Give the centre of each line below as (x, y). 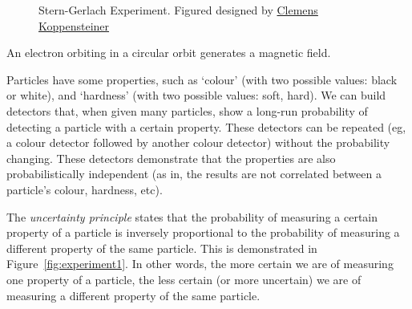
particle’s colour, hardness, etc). (85, 189)
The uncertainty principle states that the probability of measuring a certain (192, 216)
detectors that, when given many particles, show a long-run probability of (187, 110)
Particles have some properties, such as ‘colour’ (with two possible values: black (202, 79)
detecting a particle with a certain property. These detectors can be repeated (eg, (206, 126)
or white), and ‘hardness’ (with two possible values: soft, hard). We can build (196, 95)
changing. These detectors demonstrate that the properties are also (171, 158)
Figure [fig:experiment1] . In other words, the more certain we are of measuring (200, 264)
